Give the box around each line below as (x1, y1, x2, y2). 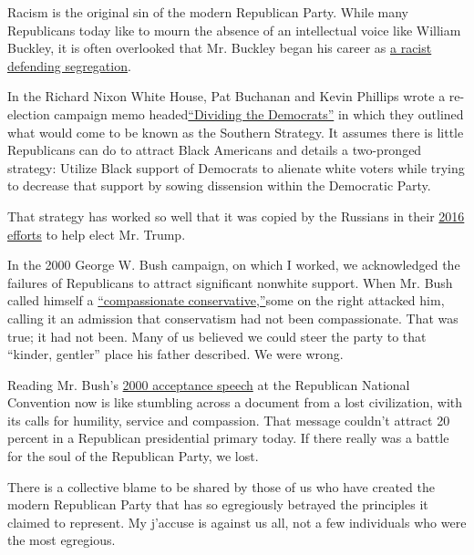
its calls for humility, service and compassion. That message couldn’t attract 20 (7, 410, 450, 429)
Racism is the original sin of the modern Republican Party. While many (7, 3, 409, 21)
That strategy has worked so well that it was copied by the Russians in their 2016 (7, 206, 465, 225)
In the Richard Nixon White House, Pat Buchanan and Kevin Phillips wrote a (7, 87, 446, 106)
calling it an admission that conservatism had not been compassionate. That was (7, 308, 459, 327)
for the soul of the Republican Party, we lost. (7, 447, 259, 466)
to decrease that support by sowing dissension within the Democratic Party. (7, 176, 431, 195)
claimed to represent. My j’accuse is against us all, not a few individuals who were (7, 512, 467, 531)
